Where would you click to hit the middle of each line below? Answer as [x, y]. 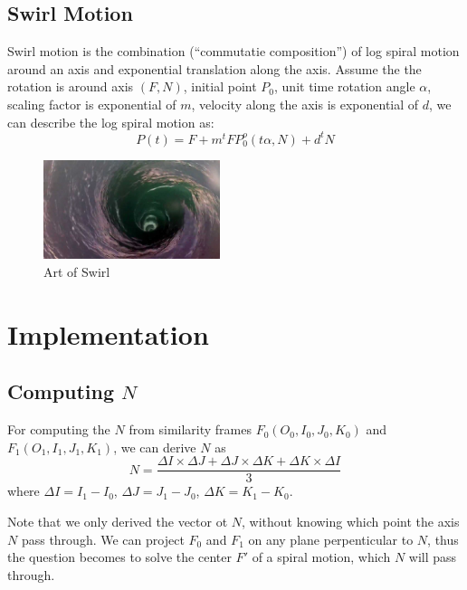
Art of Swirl [77, 271]
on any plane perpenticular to [331, 539]
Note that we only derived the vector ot [118, 521]
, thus [443, 539]
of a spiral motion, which [321, 557]
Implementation [108, 333]
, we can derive [155, 447]
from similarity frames [190, 429]
